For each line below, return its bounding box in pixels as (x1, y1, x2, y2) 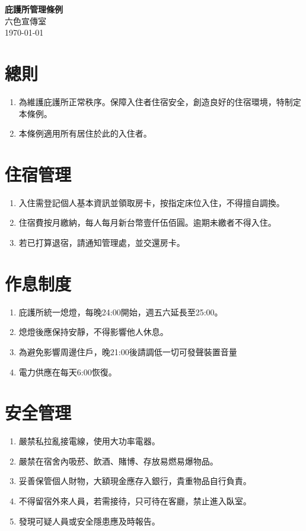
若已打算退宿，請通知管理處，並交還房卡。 (18, 236, 185, 248)
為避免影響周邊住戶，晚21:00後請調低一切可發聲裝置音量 (18, 345, 237, 358)
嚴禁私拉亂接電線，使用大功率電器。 (18, 435, 160, 447)
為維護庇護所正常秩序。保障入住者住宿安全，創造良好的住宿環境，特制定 (18, 95, 301, 108)
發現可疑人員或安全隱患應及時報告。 (18, 514, 160, 527)
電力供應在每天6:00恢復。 (18, 365, 117, 378)
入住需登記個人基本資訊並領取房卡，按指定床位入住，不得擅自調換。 (18, 196, 285, 208)
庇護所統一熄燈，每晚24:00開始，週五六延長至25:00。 (18, 305, 223, 318)
